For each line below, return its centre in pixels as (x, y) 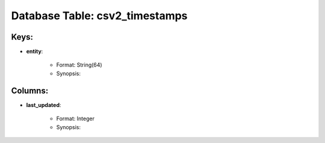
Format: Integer (75, 119)
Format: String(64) (79, 65)
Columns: (30, 90)
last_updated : (44, 105)
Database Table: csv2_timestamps (99, 16)
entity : (35, 52)
